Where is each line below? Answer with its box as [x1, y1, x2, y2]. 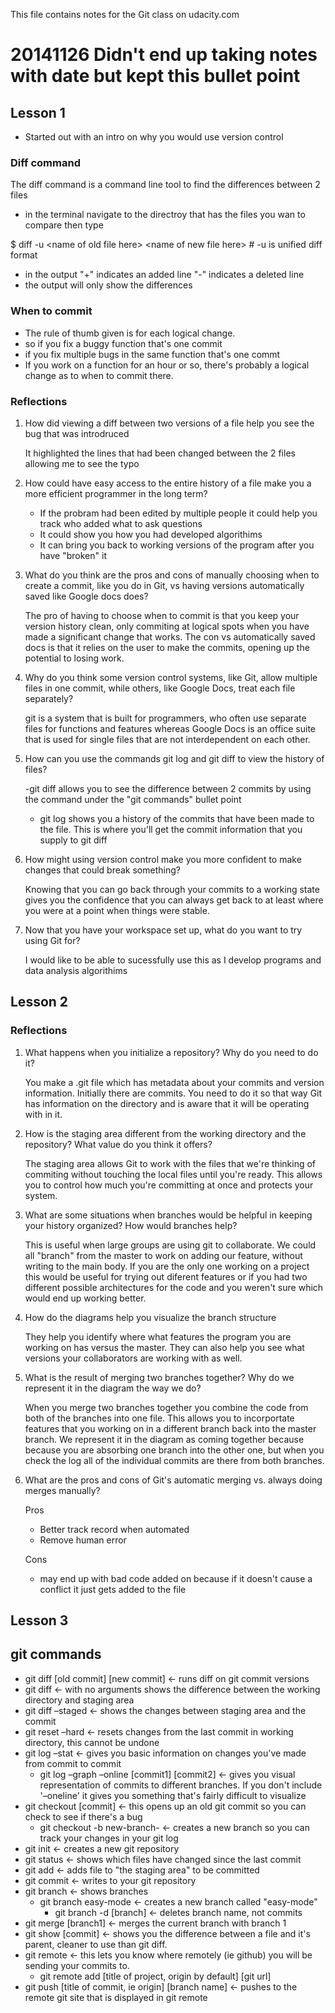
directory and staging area [24, 1694, 135, 1706]
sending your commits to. [24, 1959, 130, 1971]
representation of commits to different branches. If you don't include [39, 1779, 323, 1791]
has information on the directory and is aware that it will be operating [24, 1097, 310, 1109]
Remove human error [39, 1534, 127, 1546]
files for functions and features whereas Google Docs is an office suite [24, 722, 316, 734]
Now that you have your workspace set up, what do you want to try [24, 924, 303, 936]
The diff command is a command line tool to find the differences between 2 [10, 179, 321, 191]
